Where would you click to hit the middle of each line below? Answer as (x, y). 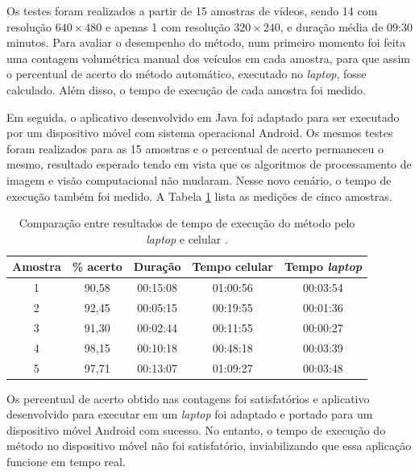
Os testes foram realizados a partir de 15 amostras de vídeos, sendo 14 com (192, 10)
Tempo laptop (323, 267)
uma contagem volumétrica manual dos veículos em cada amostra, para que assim (208, 58)
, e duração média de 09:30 (346, 26)
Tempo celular (232, 267)
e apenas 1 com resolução (168, 26)
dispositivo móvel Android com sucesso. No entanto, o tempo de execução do (196, 429)
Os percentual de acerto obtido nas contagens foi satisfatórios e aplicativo (188, 398)
